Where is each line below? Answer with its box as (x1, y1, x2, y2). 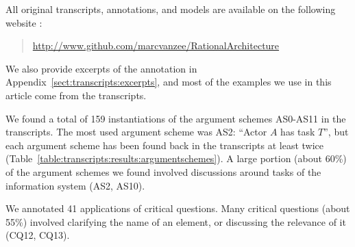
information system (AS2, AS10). (5, 178, 145, 192)
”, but (323, 125, 349, 139)
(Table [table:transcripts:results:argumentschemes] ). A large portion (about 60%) (5, 151, 347, 166)
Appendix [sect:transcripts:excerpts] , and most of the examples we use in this (5, 75, 332, 89)
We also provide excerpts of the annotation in (5, 61, 197, 75)
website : (5, 15, 42, 29)
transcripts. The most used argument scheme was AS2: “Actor (5, 125, 267, 139)
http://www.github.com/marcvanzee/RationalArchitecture (32, 38, 280, 53)
